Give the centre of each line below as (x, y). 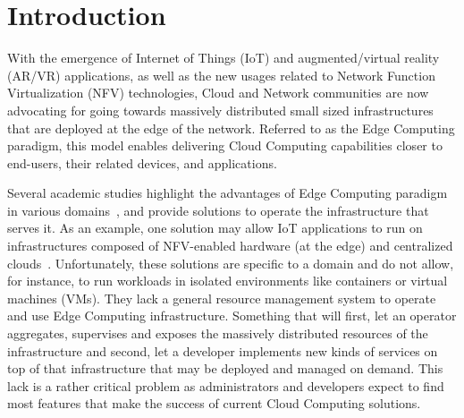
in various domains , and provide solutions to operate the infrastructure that (218, 210)
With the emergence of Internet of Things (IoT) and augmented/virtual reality (224, 58)
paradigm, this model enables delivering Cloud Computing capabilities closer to (225, 145)
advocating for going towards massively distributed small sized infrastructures (220, 110)
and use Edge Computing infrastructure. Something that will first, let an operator (232, 316)
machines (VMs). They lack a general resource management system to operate (222, 298)
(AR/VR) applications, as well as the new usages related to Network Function (221, 75)
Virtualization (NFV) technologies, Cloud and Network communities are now (218, 93)
